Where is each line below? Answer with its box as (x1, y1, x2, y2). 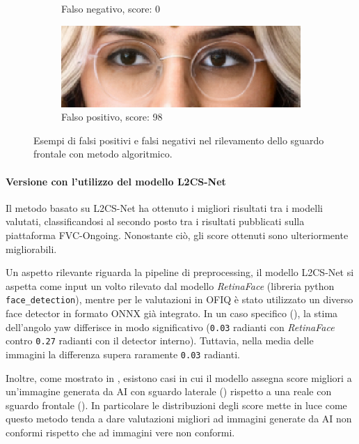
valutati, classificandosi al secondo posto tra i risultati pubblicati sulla (6, 214, 305, 229)
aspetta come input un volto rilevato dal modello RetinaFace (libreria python (6, 278, 335, 293)
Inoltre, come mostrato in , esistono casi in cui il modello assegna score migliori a (6, 370, 352, 385)
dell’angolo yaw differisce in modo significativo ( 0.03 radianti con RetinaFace (6, 319, 335, 334)
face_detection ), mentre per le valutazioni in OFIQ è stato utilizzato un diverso (6, 292, 353, 307)
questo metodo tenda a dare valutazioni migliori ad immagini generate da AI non (6, 411, 352, 426)
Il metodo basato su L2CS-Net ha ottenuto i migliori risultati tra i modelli (6, 200, 323, 215)
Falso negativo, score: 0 (61, 1, 160, 15)
